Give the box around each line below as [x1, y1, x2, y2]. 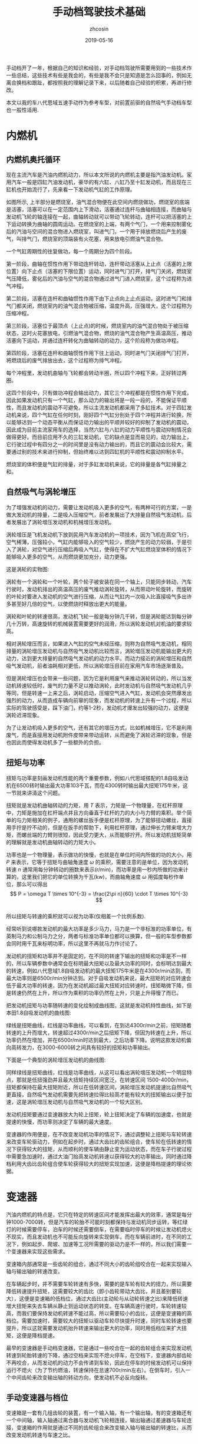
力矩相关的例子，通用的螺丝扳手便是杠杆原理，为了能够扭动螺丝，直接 [21, 816, 192, 823]
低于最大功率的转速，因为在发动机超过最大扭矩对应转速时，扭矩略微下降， [6, 982, 187, 989]
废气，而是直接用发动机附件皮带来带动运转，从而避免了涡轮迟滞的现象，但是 [6, 731, 192, 739]
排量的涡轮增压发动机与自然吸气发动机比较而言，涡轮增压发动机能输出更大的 [6, 647, 192, 654]
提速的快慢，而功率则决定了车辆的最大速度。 [6, 1118, 115, 1125]
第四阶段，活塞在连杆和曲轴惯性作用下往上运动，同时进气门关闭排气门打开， [6, 349, 192, 357]
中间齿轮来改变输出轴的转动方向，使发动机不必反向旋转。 [11, 1374, 151, 1381]
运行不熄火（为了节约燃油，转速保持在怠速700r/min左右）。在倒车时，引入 [6, 1366, 186, 1373]
